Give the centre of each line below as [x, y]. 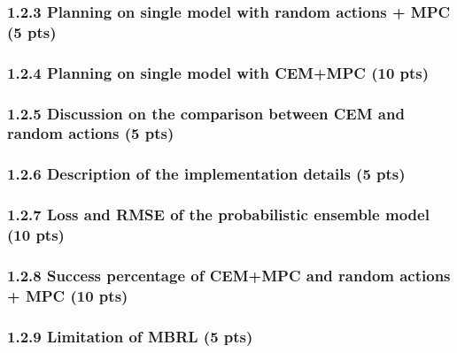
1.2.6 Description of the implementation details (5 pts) [206, 174]
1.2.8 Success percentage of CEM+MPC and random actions [229, 275]
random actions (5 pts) [91, 133]
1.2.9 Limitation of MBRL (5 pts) [130, 336]
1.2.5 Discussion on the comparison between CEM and [206, 113]
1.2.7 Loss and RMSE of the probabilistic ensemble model [218, 215]
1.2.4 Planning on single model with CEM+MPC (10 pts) [218, 72]
